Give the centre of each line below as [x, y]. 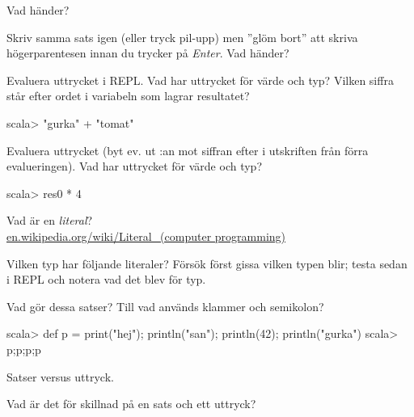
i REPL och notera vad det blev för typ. [106, 279]
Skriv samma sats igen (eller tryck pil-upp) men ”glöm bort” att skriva [182, 37]
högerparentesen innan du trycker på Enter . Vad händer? [148, 53]
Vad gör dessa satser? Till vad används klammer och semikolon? [165, 306]
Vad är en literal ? [50, 220]
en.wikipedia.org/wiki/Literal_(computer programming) [146, 236]
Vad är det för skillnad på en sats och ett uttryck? [131, 404]
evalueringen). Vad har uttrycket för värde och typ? [134, 166]
